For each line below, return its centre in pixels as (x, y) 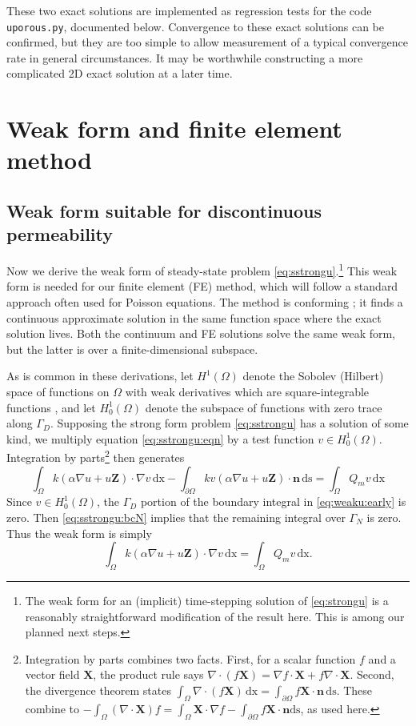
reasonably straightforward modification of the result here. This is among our (215, 616)
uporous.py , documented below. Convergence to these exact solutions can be (195, 26)
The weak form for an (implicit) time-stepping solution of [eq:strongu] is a (207, 600)
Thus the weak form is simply (79, 533)
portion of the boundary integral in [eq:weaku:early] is (273, 501)
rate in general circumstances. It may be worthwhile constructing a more (185, 57)
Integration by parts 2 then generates (96, 456)
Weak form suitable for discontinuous (164, 210)
